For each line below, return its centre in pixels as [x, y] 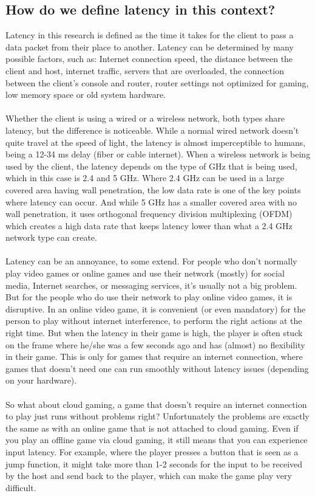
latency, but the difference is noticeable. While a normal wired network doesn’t [152, 130]
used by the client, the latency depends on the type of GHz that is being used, [151, 166]
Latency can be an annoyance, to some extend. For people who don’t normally [151, 261]
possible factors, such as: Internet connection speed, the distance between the [149, 59]
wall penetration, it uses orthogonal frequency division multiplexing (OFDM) [149, 214]
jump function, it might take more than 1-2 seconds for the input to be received [154, 463]
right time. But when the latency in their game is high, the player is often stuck [154, 333]
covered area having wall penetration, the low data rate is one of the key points [153, 189]
